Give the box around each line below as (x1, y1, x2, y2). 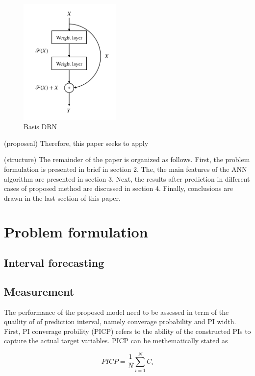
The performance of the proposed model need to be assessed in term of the (4, 306, 229, 317)
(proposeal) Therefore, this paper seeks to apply (4, 138, 149, 148)
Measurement (4, 283, 75, 299)
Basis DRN (24, 121, 57, 132)
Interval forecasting (4, 255, 104, 270)
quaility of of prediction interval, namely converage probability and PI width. (4, 316, 236, 327)
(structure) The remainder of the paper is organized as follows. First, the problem (4, 154, 250, 164)
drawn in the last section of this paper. (4, 192, 121, 203)
